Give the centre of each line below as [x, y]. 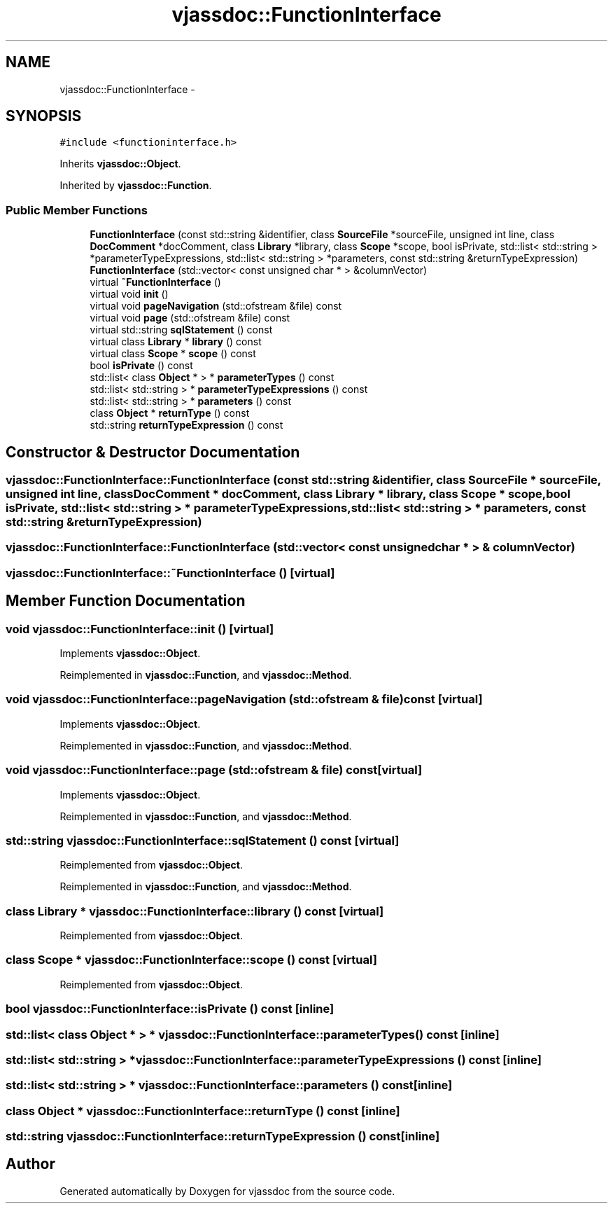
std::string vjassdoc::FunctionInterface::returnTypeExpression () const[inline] [223, 1136]
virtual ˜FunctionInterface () [155, 282]
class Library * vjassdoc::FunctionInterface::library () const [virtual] [195, 911]
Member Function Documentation [126, 601]
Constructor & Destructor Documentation [153, 452]
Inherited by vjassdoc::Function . [136, 186]
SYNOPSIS [44, 116]
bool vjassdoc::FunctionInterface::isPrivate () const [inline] [170, 1009]
